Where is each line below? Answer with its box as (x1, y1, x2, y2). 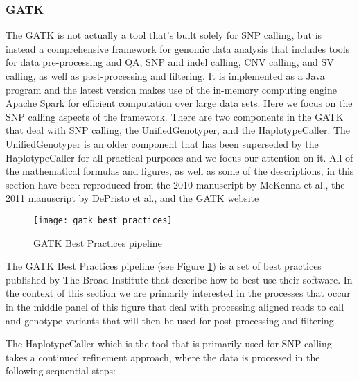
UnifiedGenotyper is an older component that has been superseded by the (6, 136, 319, 150)
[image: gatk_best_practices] (33, 215, 173, 225)
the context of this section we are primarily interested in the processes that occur (6, 286, 351, 300)
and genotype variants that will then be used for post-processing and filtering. (6, 313, 337, 327)
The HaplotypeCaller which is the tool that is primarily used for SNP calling (6, 336, 332, 351)
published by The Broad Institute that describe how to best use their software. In (6, 272, 353, 286)
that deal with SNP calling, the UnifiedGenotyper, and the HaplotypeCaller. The (6, 123, 351, 137)
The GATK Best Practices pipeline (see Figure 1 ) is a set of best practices (6, 259, 322, 273)
